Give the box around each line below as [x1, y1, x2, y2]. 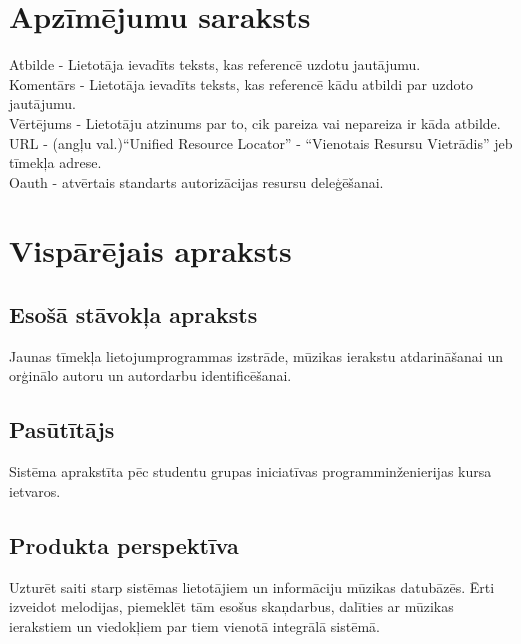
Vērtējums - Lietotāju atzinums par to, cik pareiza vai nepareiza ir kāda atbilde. [9, 112, 501, 133]
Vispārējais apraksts [9, 230, 292, 271]
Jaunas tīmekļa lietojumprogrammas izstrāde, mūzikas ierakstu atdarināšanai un [9, 345, 503, 366]
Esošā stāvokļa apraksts [9, 299, 258, 330]
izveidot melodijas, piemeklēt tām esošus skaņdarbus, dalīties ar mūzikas [9, 596, 454, 617]
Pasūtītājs [9, 414, 115, 445]
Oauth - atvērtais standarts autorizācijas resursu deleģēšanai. [9, 171, 384, 192]
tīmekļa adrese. [9, 152, 102, 173]
